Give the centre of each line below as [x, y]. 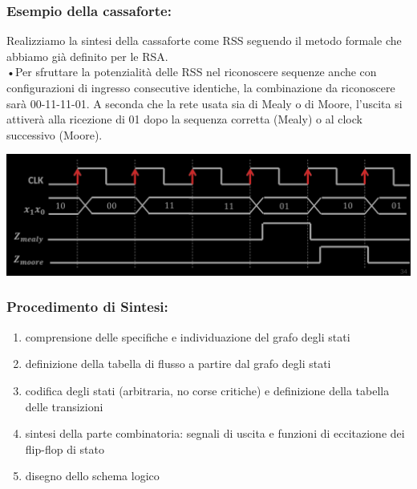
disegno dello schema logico [92, 476]
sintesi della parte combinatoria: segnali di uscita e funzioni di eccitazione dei [215, 433]
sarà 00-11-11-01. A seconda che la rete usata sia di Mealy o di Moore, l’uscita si [204, 103]
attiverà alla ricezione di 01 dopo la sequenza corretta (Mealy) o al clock [184, 119]
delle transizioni [64, 406]
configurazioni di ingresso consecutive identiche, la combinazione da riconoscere [201, 87]
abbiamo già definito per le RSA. [87, 56]
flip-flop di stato [65, 449]
